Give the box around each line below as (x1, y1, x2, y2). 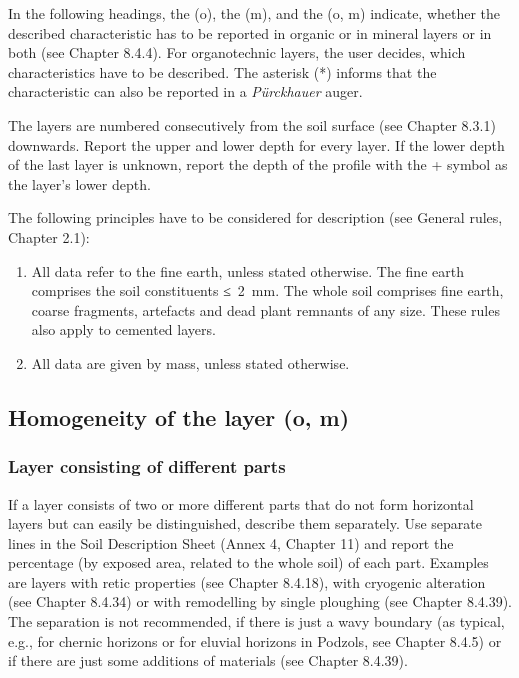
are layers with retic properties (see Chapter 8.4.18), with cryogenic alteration (8, 571, 486, 592)
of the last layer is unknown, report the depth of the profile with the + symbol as (8, 154, 508, 175)
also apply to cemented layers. (31, 319, 216, 340)
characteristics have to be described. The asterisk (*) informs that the (8, 61, 437, 82)
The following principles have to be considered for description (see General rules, (8, 207, 503, 228)
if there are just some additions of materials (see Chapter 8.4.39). (8, 650, 408, 671)
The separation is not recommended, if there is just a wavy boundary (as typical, (8, 611, 505, 632)
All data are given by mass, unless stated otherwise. (31, 352, 350, 373)
